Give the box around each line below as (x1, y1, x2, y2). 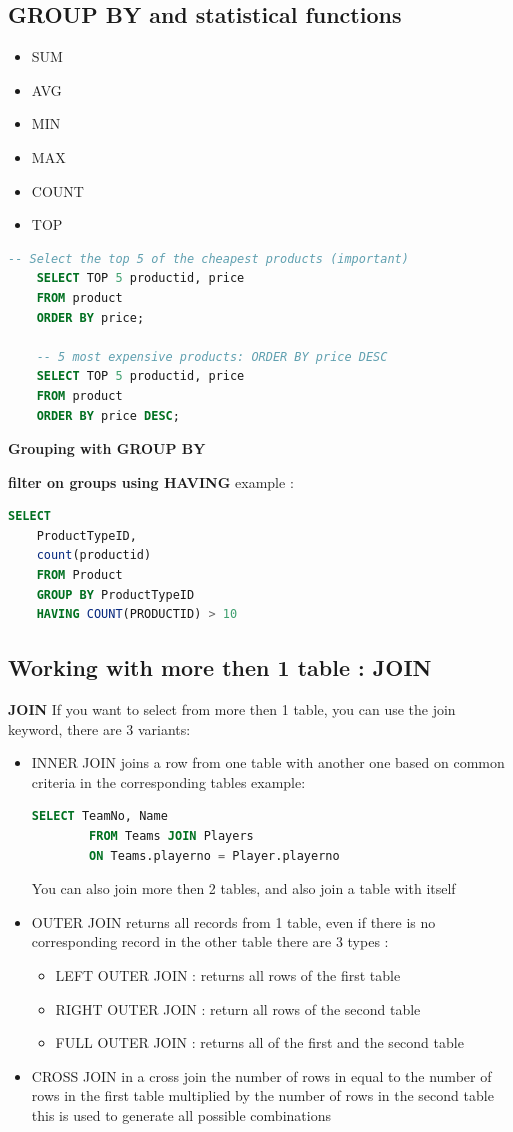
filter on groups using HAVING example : (8, 471, 294, 492)
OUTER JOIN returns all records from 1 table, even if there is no (31, 911, 436, 932)
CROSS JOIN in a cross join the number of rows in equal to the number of (31, 1065, 492, 1086)
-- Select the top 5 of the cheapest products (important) (8, 251, 409, 266)
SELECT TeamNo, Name (31, 809, 168, 824)
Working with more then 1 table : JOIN (8, 652, 432, 683)
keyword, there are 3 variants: (8, 718, 191, 739)
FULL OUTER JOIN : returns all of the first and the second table (55, 1032, 464, 1053)
